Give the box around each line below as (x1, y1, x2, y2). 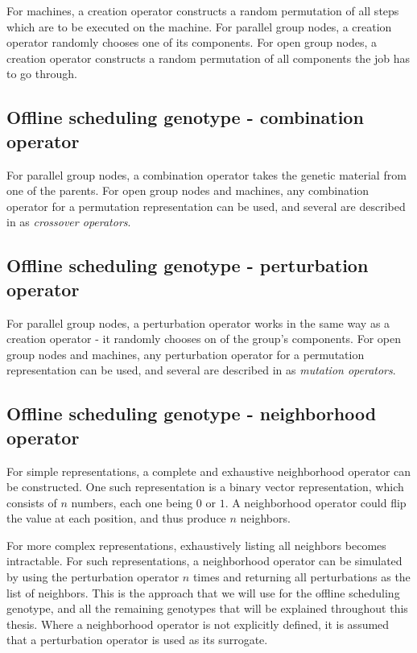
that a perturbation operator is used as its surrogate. (6, 631, 268, 648)
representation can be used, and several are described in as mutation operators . (6, 362, 396, 378)
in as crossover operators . (6, 213, 131, 230)
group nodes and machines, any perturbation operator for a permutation (6, 345, 365, 362)
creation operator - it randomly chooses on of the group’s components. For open (6, 330, 401, 347)
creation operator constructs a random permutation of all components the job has (6, 49, 411, 66)
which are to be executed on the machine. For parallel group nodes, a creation (6, 18, 392, 35)
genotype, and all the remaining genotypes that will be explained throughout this (6, 600, 408, 617)
